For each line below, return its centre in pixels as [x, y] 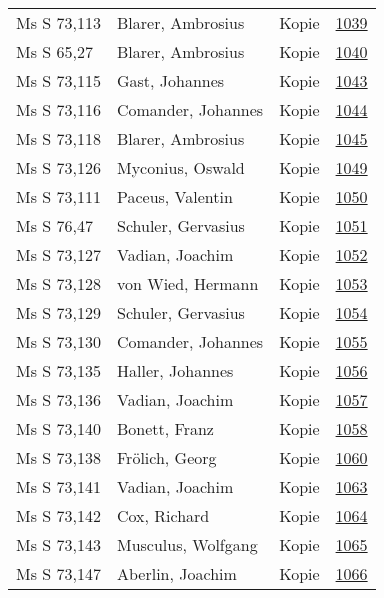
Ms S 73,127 [58, 254]
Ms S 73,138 [58, 457]
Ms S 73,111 [58, 196]
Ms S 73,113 [58, 22]
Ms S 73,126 [58, 167]
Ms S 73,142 [58, 515]
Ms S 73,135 [58, 370]
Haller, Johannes [175, 370]
